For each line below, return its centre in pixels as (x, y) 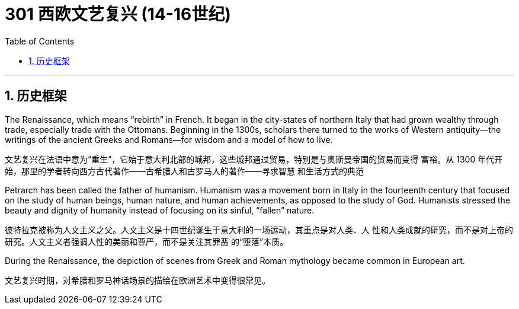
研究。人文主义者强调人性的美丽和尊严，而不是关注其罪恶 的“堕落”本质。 (147, 241)
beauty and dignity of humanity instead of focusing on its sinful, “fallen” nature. (160, 210)
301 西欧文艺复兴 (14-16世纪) (118, 14)
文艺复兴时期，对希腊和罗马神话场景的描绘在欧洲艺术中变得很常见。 (137, 280)
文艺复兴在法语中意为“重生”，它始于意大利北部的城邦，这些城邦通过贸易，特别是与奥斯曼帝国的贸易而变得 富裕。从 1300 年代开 (254, 159)
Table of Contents (40, 41)
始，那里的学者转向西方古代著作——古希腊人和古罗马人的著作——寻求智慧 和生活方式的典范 (184, 171)
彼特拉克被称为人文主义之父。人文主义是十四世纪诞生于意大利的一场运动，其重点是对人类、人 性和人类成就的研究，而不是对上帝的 (259, 230)
